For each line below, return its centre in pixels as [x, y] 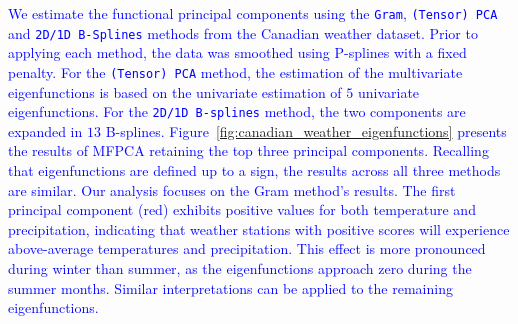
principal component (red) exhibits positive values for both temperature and [242, 209]
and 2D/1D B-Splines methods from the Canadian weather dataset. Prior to [243, 32]
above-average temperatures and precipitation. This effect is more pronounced [247, 248]
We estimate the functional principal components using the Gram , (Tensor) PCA [253, 13]
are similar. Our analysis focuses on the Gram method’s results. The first [232, 189]
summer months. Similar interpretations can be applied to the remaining [230, 287]
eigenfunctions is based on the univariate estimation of [175, 91]
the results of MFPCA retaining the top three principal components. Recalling [248, 150]
